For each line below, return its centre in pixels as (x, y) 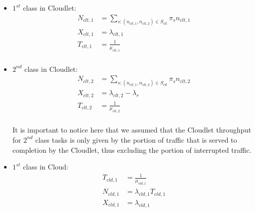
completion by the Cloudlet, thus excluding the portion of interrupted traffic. (132, 150)
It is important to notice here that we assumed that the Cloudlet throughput (132, 130)
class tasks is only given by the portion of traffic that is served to (136, 139)
